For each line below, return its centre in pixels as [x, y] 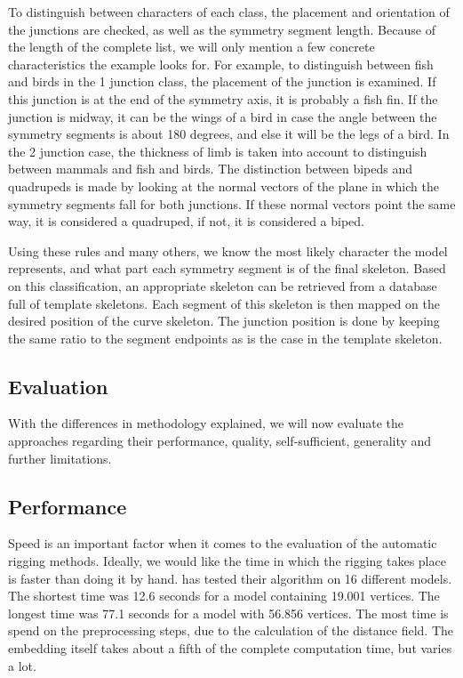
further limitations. [60, 458]
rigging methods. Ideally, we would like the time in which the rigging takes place [227, 561]
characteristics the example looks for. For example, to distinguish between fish [221, 64]
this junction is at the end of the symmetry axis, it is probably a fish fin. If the [223, 98]
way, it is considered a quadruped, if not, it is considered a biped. [187, 221]
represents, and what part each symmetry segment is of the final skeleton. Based [227, 268]
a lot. [22, 665]
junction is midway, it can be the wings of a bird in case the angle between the [223, 116]
